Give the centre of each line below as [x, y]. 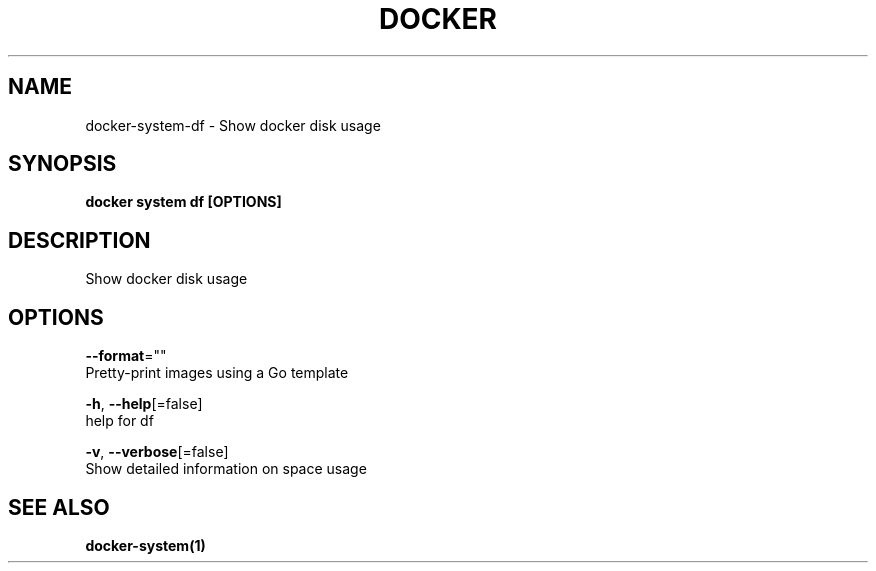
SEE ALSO [59, 507]
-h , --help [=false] [144, 404]
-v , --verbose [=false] [157, 452]
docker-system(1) [145, 545]
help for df [119, 421]
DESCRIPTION [79, 240]
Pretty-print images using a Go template [217, 373]
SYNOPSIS [62, 164]
